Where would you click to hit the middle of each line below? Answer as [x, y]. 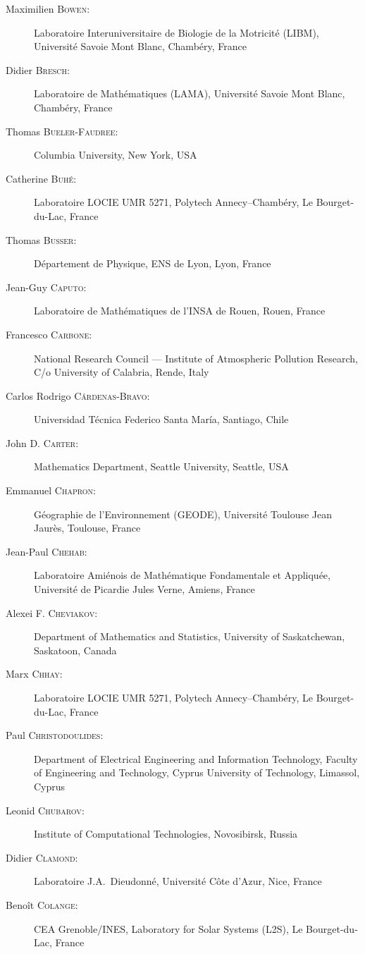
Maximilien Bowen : [48, 8]
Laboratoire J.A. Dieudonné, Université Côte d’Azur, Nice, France [178, 881]
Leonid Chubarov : [45, 810]
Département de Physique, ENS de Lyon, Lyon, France [153, 263]
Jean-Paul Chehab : [47, 551]
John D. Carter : [42, 442]
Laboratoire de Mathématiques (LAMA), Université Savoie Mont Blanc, [190, 93]
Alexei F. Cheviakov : [52, 612]
